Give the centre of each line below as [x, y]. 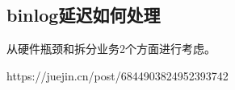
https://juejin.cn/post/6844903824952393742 [117, 75]
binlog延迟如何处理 [84, 15]
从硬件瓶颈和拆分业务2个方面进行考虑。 [111, 49]
